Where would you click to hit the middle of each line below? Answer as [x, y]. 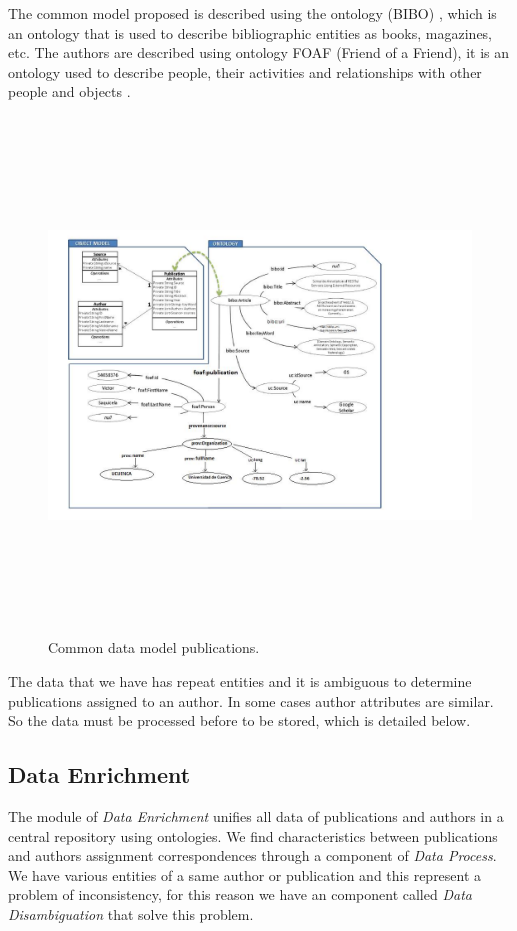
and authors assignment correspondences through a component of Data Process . [252, 855]
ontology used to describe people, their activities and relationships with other [245, 71]
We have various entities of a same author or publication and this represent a [245, 874]
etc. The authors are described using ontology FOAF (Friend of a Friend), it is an [259, 52]
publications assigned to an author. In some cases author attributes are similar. [251, 700]
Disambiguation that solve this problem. [131, 913]
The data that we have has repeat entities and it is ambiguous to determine [240, 680]
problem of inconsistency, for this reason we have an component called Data [240, 894]
